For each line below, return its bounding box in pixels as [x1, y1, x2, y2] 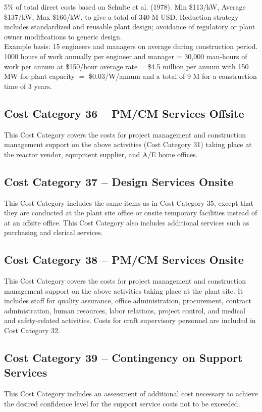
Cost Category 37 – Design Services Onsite [4, 173, 234, 189]
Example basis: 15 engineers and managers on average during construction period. [4, 41, 258, 52]
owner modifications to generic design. [4, 31, 122, 41]
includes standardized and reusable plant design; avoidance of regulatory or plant [4, 21, 255, 32]
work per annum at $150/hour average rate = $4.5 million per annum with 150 [4, 61, 249, 71]
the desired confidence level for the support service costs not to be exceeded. [4, 398, 240, 408]
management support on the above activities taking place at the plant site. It [4, 285, 243, 296]
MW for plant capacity [4, 71, 75, 81]
